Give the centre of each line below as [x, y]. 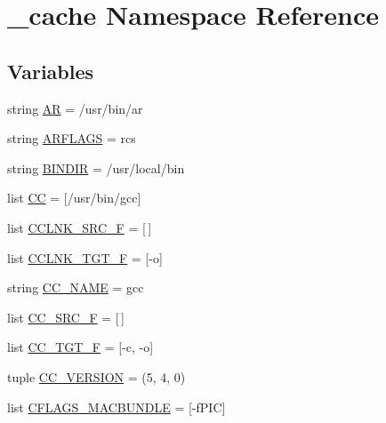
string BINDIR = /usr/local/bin [96, 168]
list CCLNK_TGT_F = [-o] [85, 257]
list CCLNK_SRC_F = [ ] [80, 227]
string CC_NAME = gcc [76, 287]
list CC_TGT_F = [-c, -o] [80, 347]
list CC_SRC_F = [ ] [66, 317]
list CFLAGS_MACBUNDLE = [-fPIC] [117, 407]
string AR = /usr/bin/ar [75, 108]
